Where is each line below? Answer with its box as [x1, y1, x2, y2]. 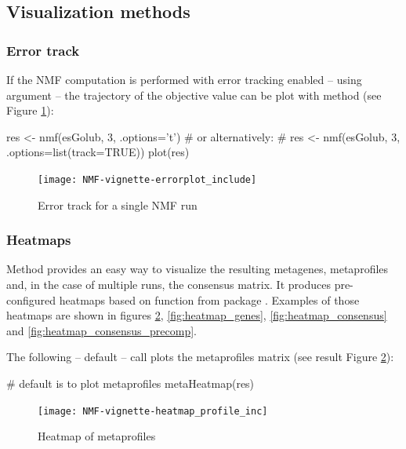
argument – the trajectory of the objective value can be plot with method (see [6, 86, 382, 103]
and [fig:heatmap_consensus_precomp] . [6, 322, 197, 338]
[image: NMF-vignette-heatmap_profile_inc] [38, 405, 268, 417]
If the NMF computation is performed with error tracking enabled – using [6, 71, 362, 87]
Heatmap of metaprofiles [38, 428, 156, 444]
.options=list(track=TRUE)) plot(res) [6, 144, 190, 160]
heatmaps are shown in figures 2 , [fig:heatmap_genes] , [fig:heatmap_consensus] [6, 307, 387, 323]
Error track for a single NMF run [38, 196, 198, 213]
